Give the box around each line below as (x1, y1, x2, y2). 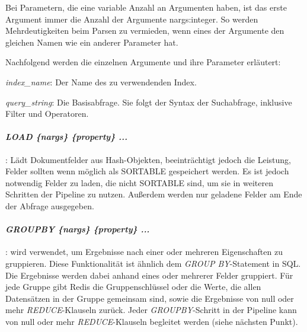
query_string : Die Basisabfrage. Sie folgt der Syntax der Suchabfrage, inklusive (5, 95, 292, 108)
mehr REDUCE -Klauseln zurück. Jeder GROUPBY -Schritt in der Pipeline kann (5, 304, 297, 316)
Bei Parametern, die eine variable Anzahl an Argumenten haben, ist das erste (5, 1, 287, 13)
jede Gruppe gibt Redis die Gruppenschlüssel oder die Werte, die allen (5, 280, 261, 293)
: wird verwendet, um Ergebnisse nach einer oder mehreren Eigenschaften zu (5, 245, 283, 258)
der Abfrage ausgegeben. (5, 199, 94, 212)
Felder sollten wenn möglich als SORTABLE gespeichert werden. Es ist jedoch (5, 165, 289, 177)
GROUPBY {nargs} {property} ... (5, 223, 150, 235)
